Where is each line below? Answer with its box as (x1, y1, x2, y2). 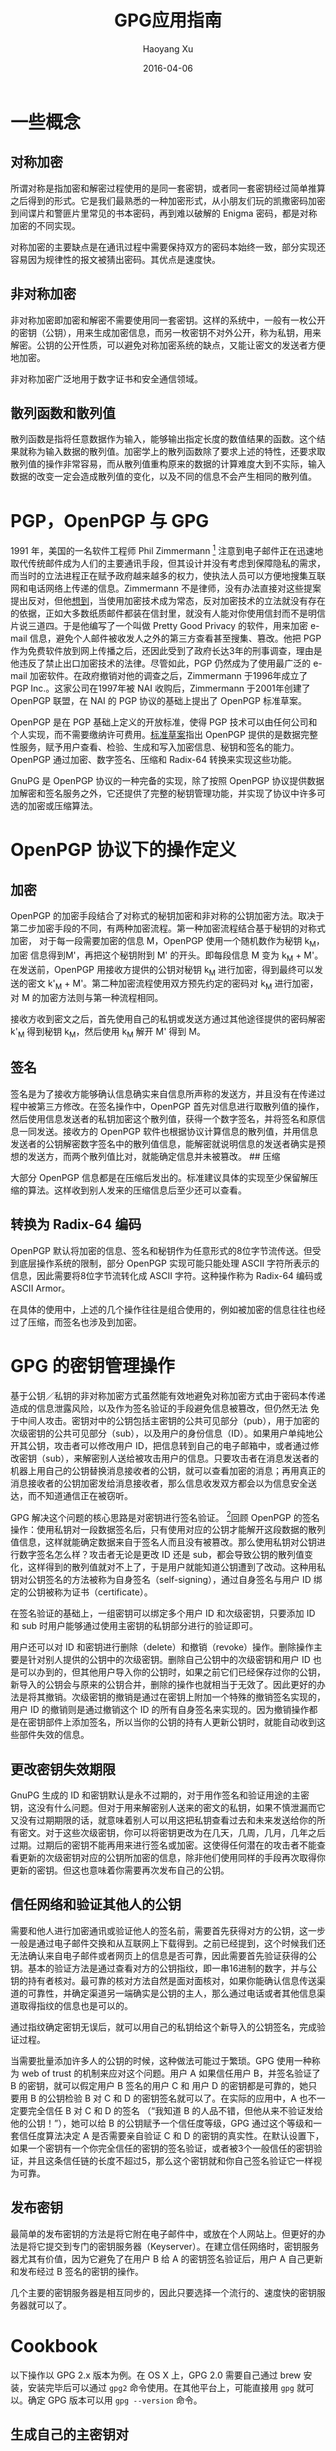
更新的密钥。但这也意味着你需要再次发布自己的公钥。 (10, 1864, 230, 1876)
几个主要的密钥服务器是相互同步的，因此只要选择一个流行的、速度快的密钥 (10, 2286, 317, 2298)
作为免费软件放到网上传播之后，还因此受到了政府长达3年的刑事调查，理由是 (10, 644, 323, 656)
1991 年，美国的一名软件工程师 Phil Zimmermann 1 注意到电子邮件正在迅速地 (10, 543, 324, 556)
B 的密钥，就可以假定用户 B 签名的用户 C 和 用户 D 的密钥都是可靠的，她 (10, 2079, 309, 2091)
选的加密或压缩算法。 (10, 799, 98, 811)
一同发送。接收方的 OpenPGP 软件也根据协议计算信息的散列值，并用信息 (18, 1125, 318, 1137)
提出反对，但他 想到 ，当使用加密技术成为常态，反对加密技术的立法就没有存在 (10, 594, 326, 606)
